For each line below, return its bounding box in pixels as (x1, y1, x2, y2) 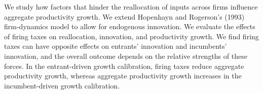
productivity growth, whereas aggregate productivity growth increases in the (4, 70, 242, 81)
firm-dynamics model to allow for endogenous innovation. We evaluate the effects (4, 21, 255, 32)
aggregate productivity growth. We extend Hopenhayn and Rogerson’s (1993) (4, 11, 245, 22)
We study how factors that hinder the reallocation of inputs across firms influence (4, 2, 258, 12)
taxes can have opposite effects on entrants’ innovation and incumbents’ (4, 41, 227, 51)
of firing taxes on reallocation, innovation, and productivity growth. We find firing (4, 31, 259, 41)
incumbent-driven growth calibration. (4, 80, 120, 90)
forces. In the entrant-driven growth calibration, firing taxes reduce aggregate (4, 60, 244, 71)
